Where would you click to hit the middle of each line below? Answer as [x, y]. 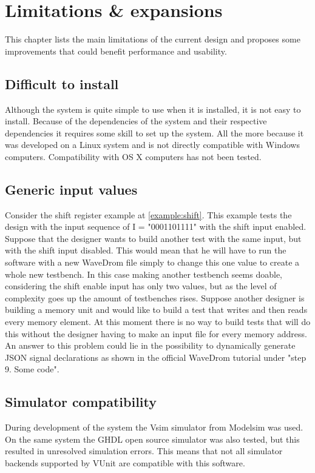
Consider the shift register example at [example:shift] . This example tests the [148, 214]
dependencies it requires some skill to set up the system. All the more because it [154, 133]
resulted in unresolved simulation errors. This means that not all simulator [144, 451]
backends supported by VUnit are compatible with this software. [125, 462]
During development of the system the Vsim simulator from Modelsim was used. [154, 427]
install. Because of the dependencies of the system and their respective [136, 121]
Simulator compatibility [81, 402]
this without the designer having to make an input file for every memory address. [156, 333]
